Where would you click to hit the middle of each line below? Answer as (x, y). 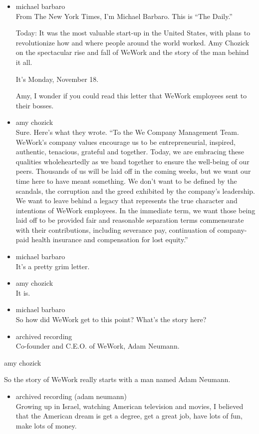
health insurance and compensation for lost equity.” (110, 239)
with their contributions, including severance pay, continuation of (115, 229)
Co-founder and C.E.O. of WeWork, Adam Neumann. (98, 346)
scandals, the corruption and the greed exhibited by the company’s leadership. (135, 191)
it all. (24, 62)
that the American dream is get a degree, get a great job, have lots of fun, (129, 416)
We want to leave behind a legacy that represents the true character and (127, 201)
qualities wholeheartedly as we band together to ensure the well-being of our (132, 161)
